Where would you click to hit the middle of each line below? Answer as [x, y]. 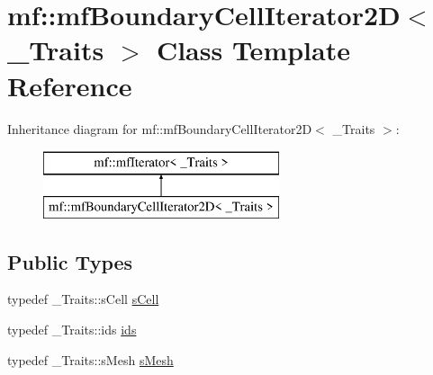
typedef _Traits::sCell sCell [83, 299]
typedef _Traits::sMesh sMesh [90, 359]
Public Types [70, 261]
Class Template [253, 50]
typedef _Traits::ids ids [72, 330]
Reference [70, 85]
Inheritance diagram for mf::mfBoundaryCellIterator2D [160, 128]
